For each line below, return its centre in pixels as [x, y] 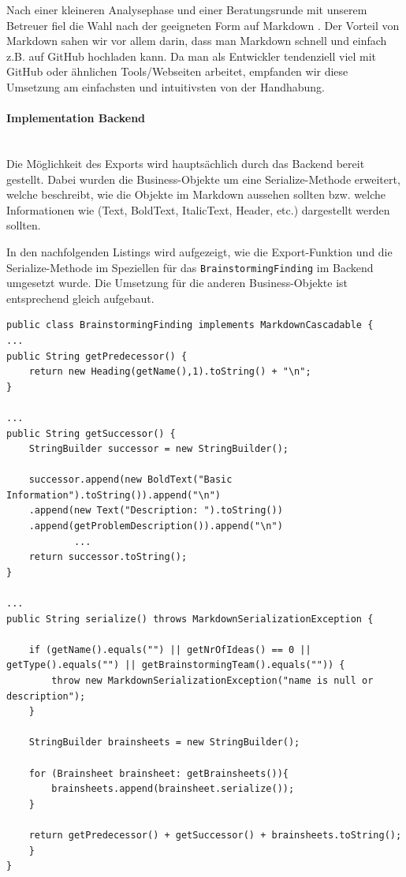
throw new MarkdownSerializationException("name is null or [212, 681]
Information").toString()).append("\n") [114, 495]
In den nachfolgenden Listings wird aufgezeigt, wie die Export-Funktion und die [199, 251]
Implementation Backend [76, 118]
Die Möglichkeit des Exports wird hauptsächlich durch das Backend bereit [186, 163]
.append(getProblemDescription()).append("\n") [156, 526]
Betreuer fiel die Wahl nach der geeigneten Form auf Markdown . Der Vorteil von [203, 25]
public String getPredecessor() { [97, 356]
